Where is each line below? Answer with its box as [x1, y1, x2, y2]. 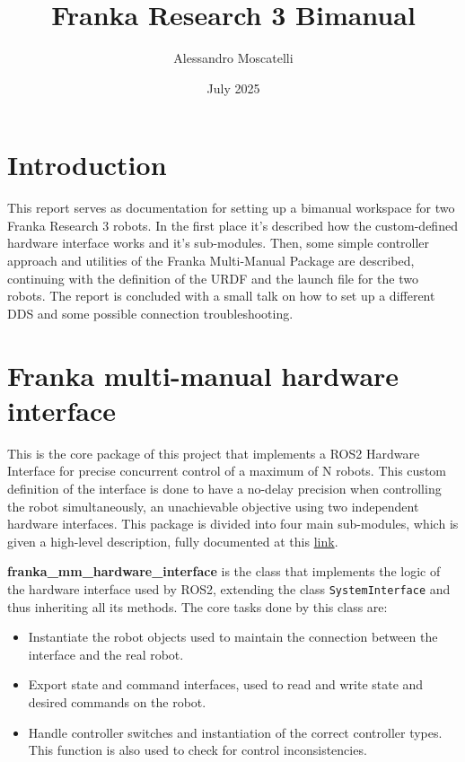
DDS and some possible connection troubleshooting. [7, 303, 294, 322]
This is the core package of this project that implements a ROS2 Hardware [7, 443, 420, 462]
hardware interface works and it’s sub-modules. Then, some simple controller [7, 233, 430, 252]
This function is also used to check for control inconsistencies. [28, 740, 367, 759]
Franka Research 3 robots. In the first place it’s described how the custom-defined [7, 215, 458, 234]
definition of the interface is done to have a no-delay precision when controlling [7, 478, 442, 497]
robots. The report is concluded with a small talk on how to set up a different [7, 286, 435, 305]
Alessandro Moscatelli [173, 48, 294, 67]
